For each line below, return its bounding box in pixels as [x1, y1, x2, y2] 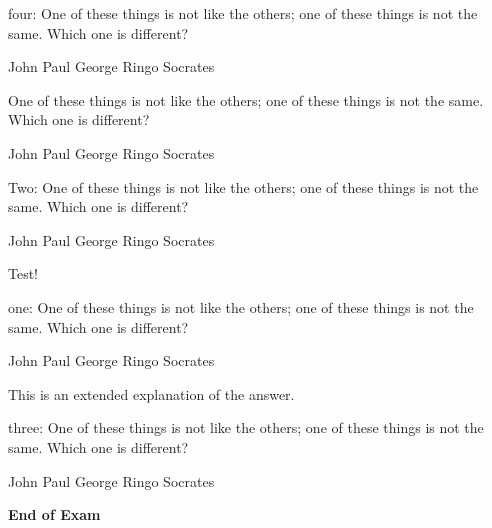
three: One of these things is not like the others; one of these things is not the [8, 417, 484, 438]
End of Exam [8, 504, 101, 525]
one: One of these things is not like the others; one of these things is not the [8, 296, 474, 317]
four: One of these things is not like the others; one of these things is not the [8, 3, 478, 23]
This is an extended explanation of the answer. [8, 383, 295, 404]
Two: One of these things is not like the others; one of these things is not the [8, 176, 479, 197]
